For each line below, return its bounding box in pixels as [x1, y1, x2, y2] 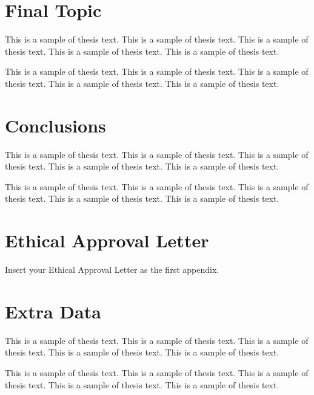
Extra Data [5, 298, 101, 323]
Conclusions [5, 112, 106, 137]
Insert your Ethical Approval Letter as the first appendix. [5, 263, 219, 276]
